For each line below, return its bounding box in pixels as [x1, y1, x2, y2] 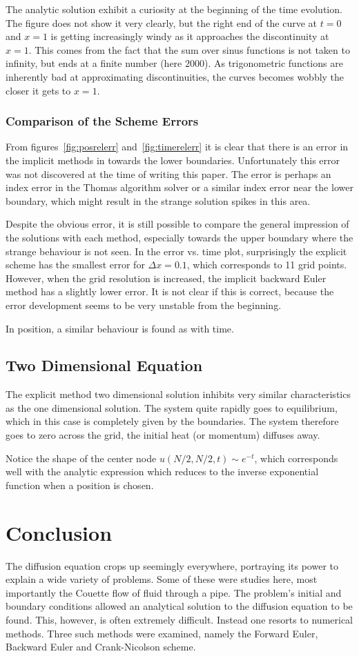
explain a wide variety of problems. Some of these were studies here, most [6, 572, 318, 586]
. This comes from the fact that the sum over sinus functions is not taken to [28, 42, 350, 57]
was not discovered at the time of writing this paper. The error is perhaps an [6, 166, 331, 181]
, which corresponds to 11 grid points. [186, 257, 347, 272]
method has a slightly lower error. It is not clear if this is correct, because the [6, 284, 334, 299]
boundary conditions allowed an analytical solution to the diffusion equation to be [6, 599, 353, 613]
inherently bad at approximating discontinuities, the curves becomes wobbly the [6, 69, 345, 83]
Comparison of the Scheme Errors [6, 112, 199, 130]
